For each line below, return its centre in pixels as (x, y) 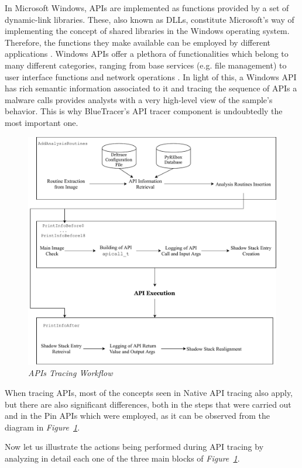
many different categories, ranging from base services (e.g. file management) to (146, 65)
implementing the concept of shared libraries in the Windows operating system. (147, 31)
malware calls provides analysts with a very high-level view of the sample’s (139, 99)
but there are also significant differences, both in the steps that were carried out (148, 404)
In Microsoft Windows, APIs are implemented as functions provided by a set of (147, 8)
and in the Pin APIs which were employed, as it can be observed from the (137, 416)
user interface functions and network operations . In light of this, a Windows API (151, 76)
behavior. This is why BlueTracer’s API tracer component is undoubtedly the (144, 111)
